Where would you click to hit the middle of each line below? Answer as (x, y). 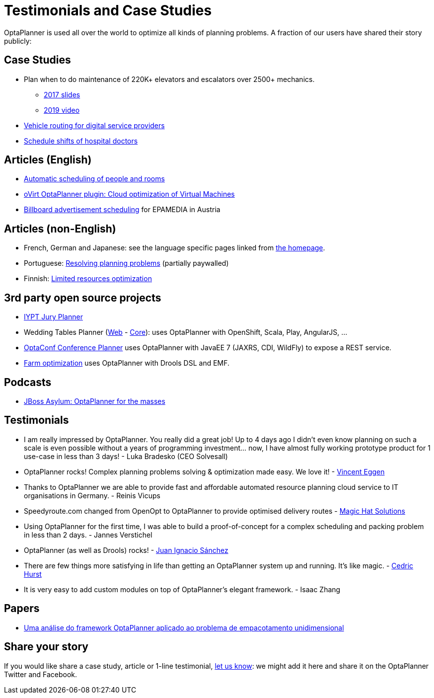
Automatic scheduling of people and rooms (94, 179)
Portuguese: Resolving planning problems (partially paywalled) (126, 263)
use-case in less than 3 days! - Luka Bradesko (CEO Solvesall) (126, 456)
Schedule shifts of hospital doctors (81, 141)
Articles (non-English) (60, 229)
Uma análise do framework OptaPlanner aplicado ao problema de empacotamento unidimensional (184, 627)
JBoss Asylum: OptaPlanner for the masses (95, 401)
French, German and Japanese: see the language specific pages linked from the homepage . (175, 248)
